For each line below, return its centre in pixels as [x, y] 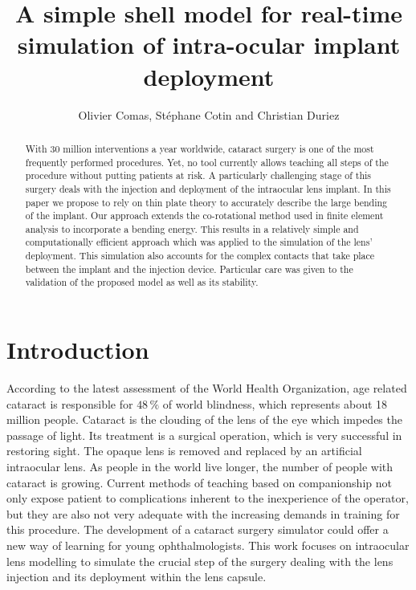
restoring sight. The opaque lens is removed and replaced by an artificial [184, 451]
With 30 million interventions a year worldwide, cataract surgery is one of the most [200, 148]
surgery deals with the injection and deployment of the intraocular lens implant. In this [208, 188]
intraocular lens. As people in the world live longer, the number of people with [200, 467]
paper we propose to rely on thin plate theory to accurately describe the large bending [206, 202]
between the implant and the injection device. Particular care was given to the [189, 269]
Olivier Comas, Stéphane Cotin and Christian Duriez [209, 114]
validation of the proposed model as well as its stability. [142, 282]
